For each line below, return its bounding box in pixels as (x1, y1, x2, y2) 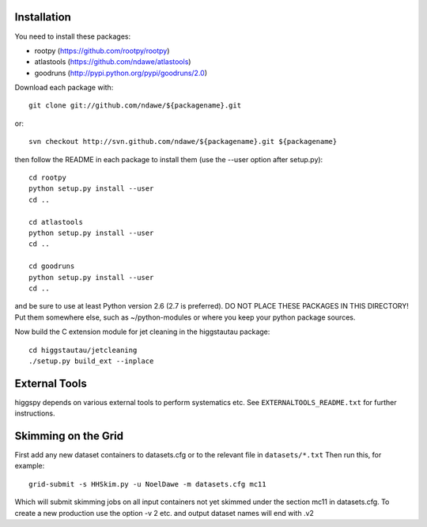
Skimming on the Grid (14, 430, 124, 442)
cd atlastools (28, 218, 83, 226)
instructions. (14, 408, 55, 419)
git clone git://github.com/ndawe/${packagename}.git (28, 101, 241, 110)
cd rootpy (28, 173, 66, 182)
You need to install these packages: (14, 32, 130, 41)
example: (14, 461, 45, 471)
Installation (14, 10, 71, 24)
